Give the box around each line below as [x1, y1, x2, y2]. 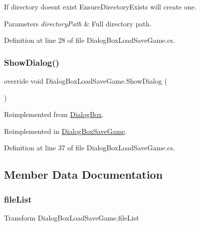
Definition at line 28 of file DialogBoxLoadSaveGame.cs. [4, 35, 175, 45]
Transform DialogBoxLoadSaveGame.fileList [4, 212, 139, 223]
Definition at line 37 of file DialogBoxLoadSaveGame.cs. [4, 142, 175, 153]
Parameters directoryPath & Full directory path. [4, 18, 152, 28]
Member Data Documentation [4, 167, 163, 182]
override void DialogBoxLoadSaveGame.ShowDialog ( [4, 76, 167, 86]
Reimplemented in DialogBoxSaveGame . [4, 125, 127, 136]
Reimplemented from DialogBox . [4, 109, 104, 119]
